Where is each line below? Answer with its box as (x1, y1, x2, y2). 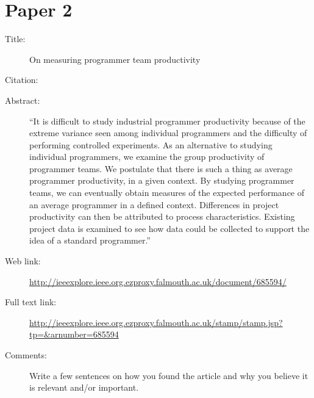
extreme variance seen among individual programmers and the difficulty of (29, 126, 307, 139)
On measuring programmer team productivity (29, 52, 201, 65)
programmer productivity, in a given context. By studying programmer (29, 174, 294, 187)
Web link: (5, 255, 41, 267)
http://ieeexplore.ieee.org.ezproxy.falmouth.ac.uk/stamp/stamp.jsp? (29, 316, 283, 328)
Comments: (5, 349, 47, 361)
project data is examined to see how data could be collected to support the (29, 222, 310, 234)
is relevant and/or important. (29, 381, 139, 394)
